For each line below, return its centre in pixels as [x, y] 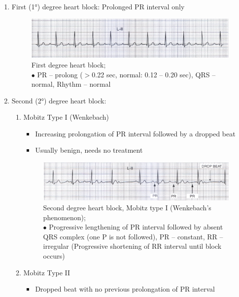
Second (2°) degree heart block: [59, 100]
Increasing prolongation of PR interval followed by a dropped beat [135, 133]
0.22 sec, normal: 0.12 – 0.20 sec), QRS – [154, 74]
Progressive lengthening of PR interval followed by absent [136, 227]
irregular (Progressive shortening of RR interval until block [132, 246]
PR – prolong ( [60, 74]
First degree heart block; [68, 64]
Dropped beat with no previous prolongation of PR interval [125, 289]
